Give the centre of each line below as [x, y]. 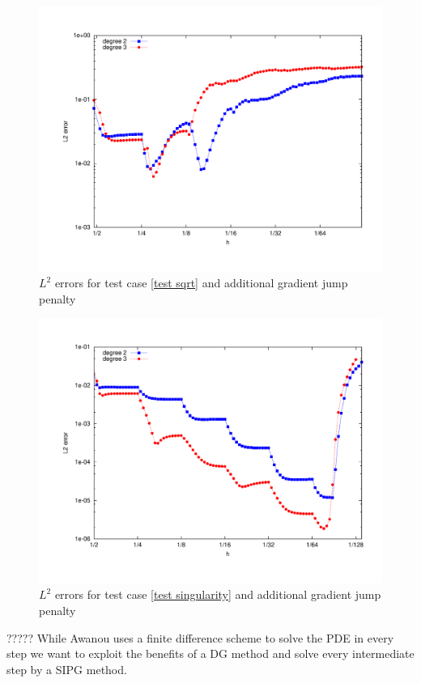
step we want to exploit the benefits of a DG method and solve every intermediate [210, 653]
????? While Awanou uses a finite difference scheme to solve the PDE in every [200, 637]
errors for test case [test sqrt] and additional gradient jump [201, 283]
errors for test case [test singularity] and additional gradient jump [218, 594]
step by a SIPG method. [67, 669]
